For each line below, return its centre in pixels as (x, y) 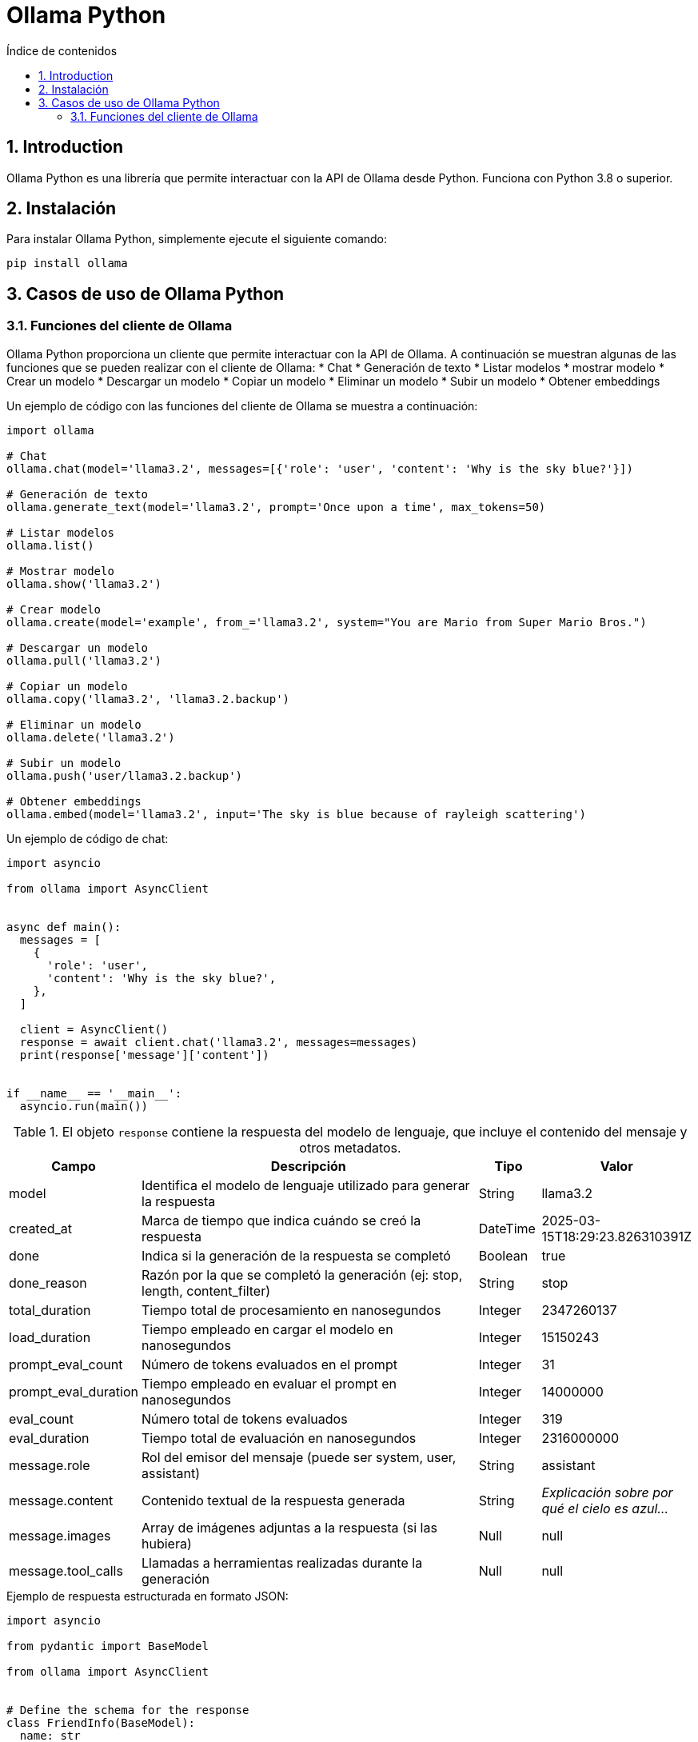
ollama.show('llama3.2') (84, 583)
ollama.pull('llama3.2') (84, 660)
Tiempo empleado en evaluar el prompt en (269, 1383)
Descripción (308, 1166)
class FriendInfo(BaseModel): (101, 1722)
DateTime (507, 1228)
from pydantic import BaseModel (108, 1646)
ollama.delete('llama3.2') (91, 737)
